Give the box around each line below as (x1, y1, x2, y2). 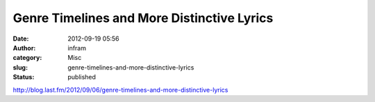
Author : (12, 43, 36, 52)
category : (12, 54, 42, 62)
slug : (12, 63, 28, 72)
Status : (12, 73, 35, 81)
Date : (12, 34, 29, 43)
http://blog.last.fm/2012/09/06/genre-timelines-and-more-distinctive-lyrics (12, 85, 228, 94)
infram (67, 43, 87, 52)
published (67, 73, 97, 81)
